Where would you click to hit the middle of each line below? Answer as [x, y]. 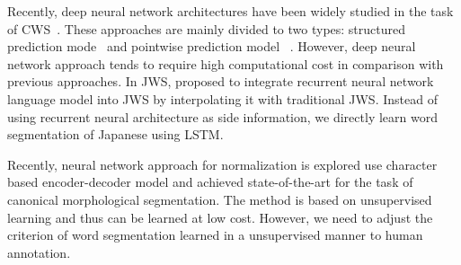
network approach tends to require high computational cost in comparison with [226, 63]
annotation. [39, 252]
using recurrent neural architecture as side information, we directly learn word [222, 116]
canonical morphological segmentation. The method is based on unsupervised [220, 199]
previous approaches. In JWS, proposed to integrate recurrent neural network [221, 81]
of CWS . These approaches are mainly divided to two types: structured [207, 28]
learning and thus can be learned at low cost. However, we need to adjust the [220, 217]
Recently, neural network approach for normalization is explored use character [222, 164]
